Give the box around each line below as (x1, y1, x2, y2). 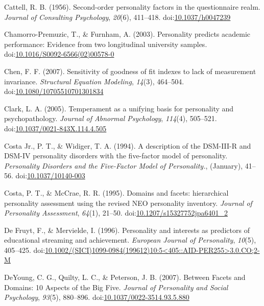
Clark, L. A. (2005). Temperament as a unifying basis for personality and (4, 103, 234, 113)
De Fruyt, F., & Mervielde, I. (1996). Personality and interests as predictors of (4, 224, 250, 235)
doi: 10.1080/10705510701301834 (4, 86, 104, 97)
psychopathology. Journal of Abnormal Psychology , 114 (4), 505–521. (4, 113, 217, 124)
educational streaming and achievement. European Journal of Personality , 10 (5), (4, 234, 256, 245)
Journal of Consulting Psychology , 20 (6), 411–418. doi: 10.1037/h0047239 (4, 11, 231, 22)
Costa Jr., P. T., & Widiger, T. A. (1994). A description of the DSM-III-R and (4, 140, 251, 151)
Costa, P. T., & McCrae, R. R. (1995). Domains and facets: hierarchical (4, 187, 229, 198)
